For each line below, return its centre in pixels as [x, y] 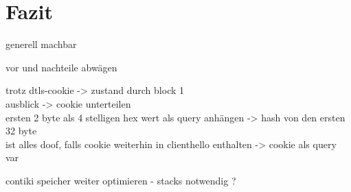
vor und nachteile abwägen [61, 67]
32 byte [21, 131]
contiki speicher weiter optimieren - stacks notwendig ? [121, 180]
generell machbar [41, 44]
